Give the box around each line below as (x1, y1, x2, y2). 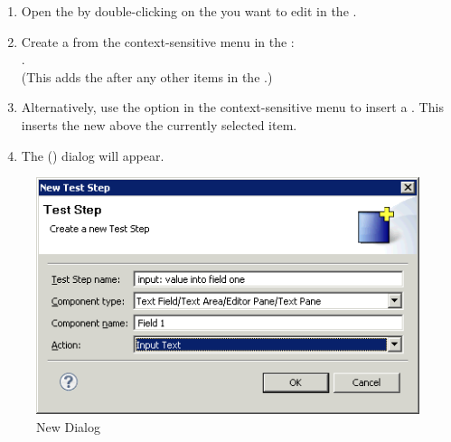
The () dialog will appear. (21, 146, 164, 165)
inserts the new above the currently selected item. (21, 115, 297, 134)
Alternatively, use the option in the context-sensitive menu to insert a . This (21, 98, 444, 117)
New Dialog (36, 418, 100, 437)
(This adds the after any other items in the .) (21, 67, 273, 86)
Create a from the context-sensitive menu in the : (21, 32, 295, 51)
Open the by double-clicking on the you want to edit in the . (21, 2, 357, 20)
